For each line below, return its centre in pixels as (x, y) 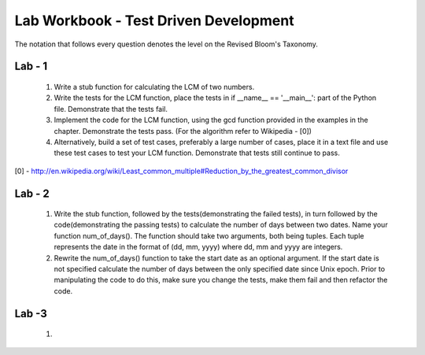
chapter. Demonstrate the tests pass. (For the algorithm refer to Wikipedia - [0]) (183, 131)
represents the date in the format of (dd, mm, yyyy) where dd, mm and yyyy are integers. (198, 247)
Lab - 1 (31, 67)
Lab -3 (31, 314)
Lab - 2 (32, 193)
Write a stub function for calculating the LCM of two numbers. (154, 87)
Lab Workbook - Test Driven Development (154, 20)
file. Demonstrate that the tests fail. (111, 109)
